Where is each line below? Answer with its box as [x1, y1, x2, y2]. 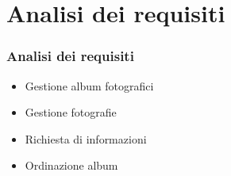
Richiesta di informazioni [25, 130, 147, 147]
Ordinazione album [25, 157, 118, 174]
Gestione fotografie [25, 104, 117, 121]
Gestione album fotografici [25, 77, 154, 94]
